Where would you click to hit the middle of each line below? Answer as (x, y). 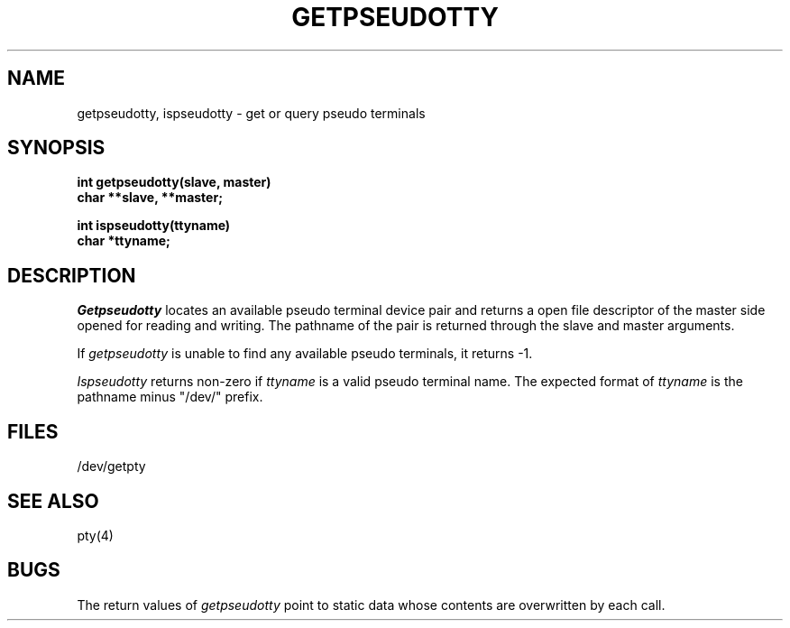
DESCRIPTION (72, 275)
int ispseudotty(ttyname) (154, 226)
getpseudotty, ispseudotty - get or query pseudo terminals (251, 113)
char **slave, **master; (150, 198)
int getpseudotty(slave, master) (174, 182)
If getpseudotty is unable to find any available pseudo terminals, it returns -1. (305, 354)
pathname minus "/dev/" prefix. (170, 397)
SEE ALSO (53, 501)
